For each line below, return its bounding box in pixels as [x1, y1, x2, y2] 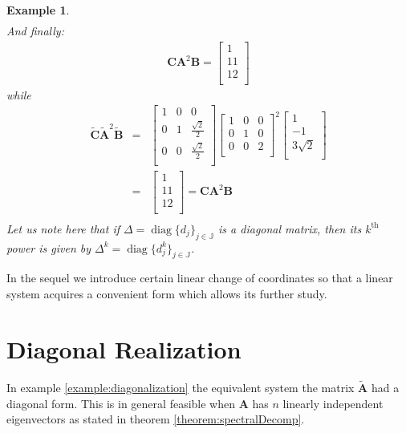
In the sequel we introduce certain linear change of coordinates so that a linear [6, 269, 393, 286]
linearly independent [282, 395, 384, 411]
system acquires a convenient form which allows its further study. [6, 285, 327, 302]
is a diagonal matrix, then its [218, 220, 362, 237]
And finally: [6, 22, 64, 39]
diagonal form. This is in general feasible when [6, 395, 235, 411]
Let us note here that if [6, 220, 120, 237]
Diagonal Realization [6, 332, 242, 365]
